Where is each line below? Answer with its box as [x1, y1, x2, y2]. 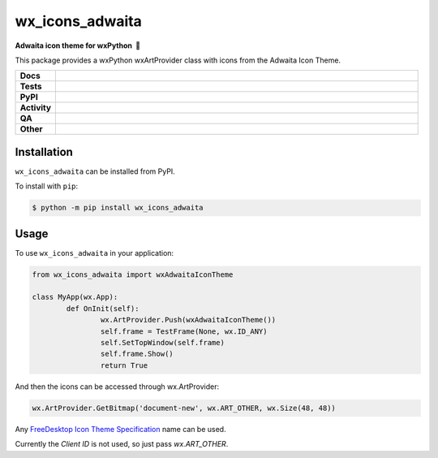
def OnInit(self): [66, 304, 140, 313]
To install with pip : [15, 181, 79, 191]
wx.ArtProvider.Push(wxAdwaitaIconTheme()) [100, 315, 277, 325]
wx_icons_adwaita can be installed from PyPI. [15, 166, 176, 176]
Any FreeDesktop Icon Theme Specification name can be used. [15, 424, 226, 434]
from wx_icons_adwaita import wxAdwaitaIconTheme [32, 270, 234, 279]
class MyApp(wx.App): [32, 292, 118, 302]
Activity [19, 102, 52, 114]
